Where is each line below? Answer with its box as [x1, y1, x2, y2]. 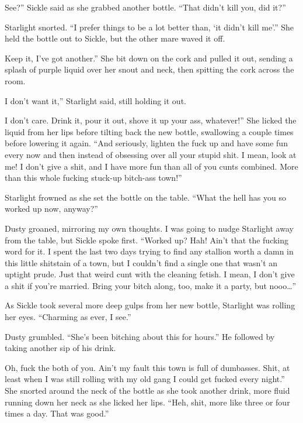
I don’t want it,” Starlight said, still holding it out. [5, 94, 186, 106]
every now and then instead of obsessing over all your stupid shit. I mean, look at [5, 148, 297, 160]
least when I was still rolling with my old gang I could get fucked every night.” [5, 373, 285, 385]
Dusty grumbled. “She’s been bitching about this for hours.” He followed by [5, 330, 275, 342]
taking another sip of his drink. [5, 342, 116, 354]
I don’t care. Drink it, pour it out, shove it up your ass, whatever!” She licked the [5, 114, 297, 126]
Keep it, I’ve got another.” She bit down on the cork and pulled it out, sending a [5, 51, 293, 64]
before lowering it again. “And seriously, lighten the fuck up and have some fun [5, 137, 288, 149]
